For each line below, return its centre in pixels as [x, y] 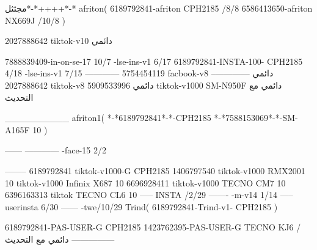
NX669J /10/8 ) [35, 20]
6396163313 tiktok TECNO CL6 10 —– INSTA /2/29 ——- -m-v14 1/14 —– [149, 195]
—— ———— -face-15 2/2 [56, 150]
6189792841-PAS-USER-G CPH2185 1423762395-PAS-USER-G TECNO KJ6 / [153, 227]
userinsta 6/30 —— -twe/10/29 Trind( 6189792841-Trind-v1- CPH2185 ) [141, 206]
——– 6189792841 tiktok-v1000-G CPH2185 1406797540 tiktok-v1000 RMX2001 [155, 170]
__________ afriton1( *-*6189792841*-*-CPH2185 [108, 118]
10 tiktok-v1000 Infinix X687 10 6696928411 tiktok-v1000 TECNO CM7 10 [145, 182]
